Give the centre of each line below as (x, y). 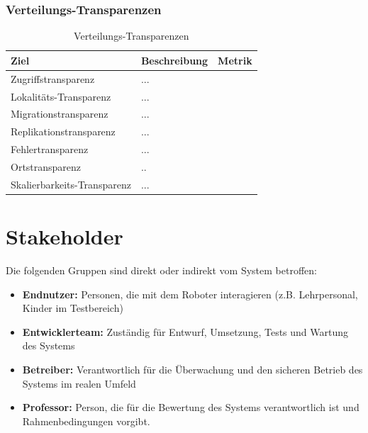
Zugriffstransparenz (53, 78)
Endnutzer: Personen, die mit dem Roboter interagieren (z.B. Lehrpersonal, (190, 294)
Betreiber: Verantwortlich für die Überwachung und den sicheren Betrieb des (193, 369)
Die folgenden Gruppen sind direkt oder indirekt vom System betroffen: (161, 270)
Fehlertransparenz (50, 149)
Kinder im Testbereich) (73, 308)
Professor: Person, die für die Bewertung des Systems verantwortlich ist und (191, 407)
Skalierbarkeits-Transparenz (71, 184)
